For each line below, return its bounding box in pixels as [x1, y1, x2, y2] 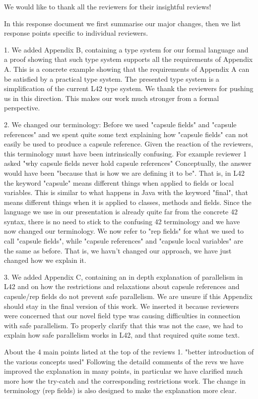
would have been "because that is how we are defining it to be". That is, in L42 [4, 167, 245, 178]
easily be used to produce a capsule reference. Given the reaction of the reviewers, [4, 139, 253, 149]
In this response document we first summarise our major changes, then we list [4, 18, 241, 28]
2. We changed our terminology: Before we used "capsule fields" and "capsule [4, 119, 237, 129]
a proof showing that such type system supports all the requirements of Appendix [4, 54, 253, 64]
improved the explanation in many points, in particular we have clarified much [4, 366, 243, 376]
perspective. [4, 102, 40, 113]
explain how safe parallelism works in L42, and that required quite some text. [4, 330, 240, 340]
